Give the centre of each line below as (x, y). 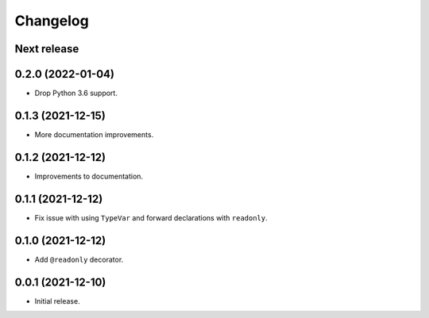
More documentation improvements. (94, 134)
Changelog (52, 21)
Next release (47, 49)
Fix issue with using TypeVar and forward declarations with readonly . (151, 217)
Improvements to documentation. (89, 176)
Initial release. (57, 301)
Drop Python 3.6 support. (76, 93)
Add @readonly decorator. (79, 259)
